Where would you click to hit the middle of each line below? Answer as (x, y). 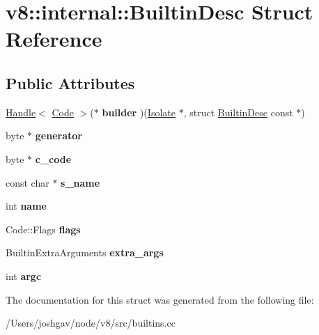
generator (59, 135)
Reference (54, 39)
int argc (24, 275)
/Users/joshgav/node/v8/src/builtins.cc (91, 323)
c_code (53, 158)
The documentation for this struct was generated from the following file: (160, 299)
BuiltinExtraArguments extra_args (85, 252)
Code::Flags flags (43, 229)
